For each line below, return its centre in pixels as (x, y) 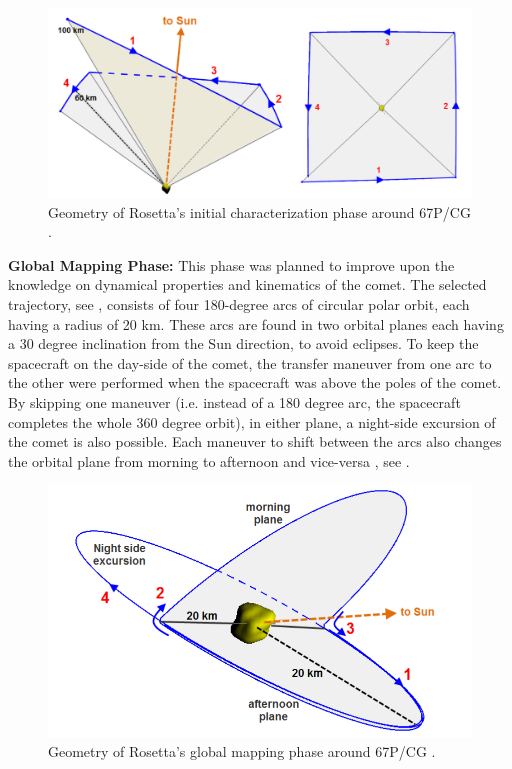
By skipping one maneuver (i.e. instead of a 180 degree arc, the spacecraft (234, 401)
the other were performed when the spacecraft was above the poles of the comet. (255, 382)
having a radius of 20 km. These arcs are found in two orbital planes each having (256, 323)
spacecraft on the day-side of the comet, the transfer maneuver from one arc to (250, 362)
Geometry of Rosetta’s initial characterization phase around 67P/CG (259, 211)
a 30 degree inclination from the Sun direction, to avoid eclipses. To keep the (243, 343)
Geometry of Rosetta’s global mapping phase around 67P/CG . (242, 751)
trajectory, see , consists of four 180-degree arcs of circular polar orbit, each (239, 304)
